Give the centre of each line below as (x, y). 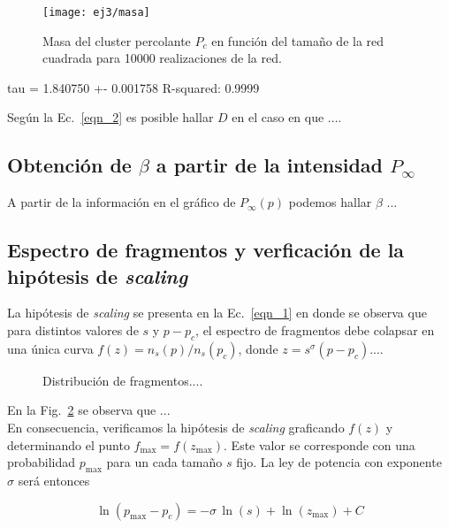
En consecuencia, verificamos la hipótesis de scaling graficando (176, 427)
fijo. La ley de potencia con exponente (339, 462)
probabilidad (42, 462)
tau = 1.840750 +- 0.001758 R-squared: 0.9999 (133, 87)
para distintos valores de (73, 330)
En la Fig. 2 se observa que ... (89, 410)
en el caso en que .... (287, 117)
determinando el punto (68, 444)
